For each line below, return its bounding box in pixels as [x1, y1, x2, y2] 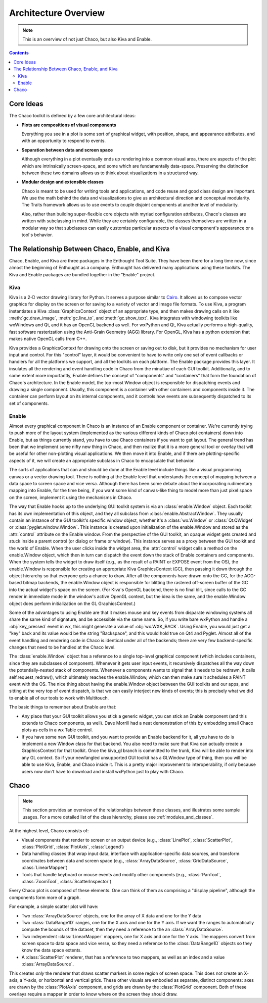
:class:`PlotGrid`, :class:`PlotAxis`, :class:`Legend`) [21, 844, 124, 850]
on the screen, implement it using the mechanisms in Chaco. [9, 494, 133, 500]
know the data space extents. [21, 947, 82, 953]
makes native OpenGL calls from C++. [9, 336, 87, 342]
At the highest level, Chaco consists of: [9, 828, 89, 834]
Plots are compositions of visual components [21, 122, 116, 128]
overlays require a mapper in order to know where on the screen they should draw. [9, 991, 178, 997]
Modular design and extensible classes [21, 179, 104, 185]
